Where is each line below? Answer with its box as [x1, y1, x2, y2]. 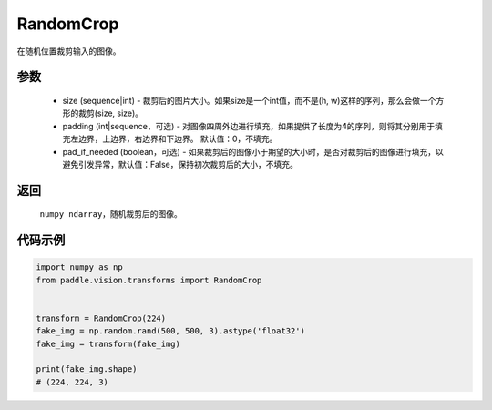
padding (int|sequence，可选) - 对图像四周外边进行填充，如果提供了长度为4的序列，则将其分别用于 [62, 120, 436, 131]
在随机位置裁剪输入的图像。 [16, 46, 121, 56]
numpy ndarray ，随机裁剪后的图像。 [39, 209, 182, 220]
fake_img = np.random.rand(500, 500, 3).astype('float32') [36, 326, 305, 336]
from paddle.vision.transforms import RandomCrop [36, 274, 262, 285]
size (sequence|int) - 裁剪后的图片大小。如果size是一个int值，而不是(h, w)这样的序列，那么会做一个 [62, 95, 436, 106]
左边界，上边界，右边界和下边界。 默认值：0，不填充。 [69, 133, 278, 145]
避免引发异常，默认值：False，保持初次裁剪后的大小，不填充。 [62, 159, 298, 169]
